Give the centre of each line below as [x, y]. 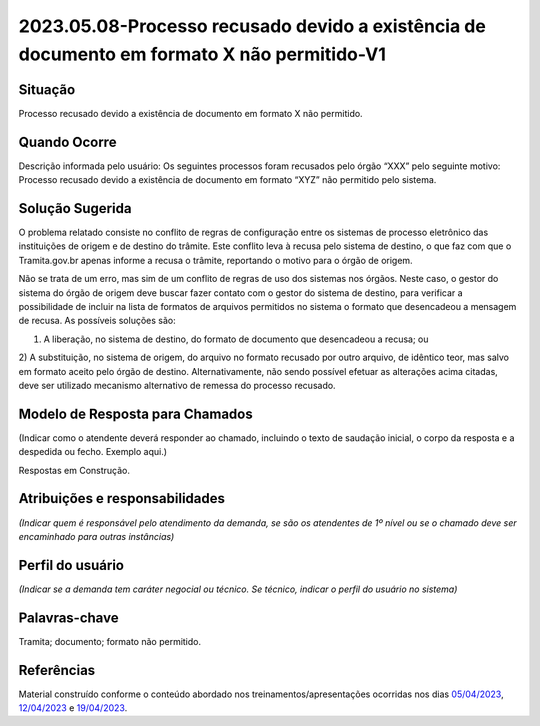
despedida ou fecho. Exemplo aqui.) [93, 452]
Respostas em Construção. [74, 470]
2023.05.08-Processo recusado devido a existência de [252, 26]
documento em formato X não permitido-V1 [202, 54]
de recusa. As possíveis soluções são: [97, 321]
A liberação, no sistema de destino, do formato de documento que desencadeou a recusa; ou [236, 339]
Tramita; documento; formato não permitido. [110, 641]
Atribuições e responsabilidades [121, 498]
